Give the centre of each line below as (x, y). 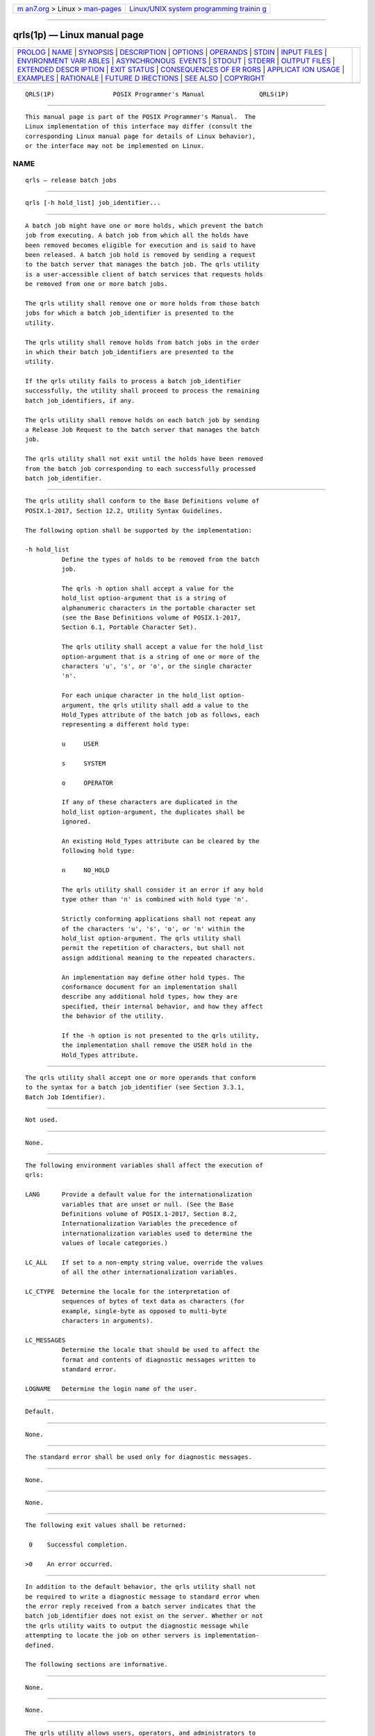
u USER (80, 744)
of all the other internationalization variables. (149, 1272)
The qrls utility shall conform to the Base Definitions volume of (142, 501)
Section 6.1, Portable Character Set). (130, 627)
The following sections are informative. (97, 1664)
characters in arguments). (108, 1321)
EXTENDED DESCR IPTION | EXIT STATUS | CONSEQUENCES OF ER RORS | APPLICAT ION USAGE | (181, 69)
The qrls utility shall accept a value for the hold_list (162, 647)
